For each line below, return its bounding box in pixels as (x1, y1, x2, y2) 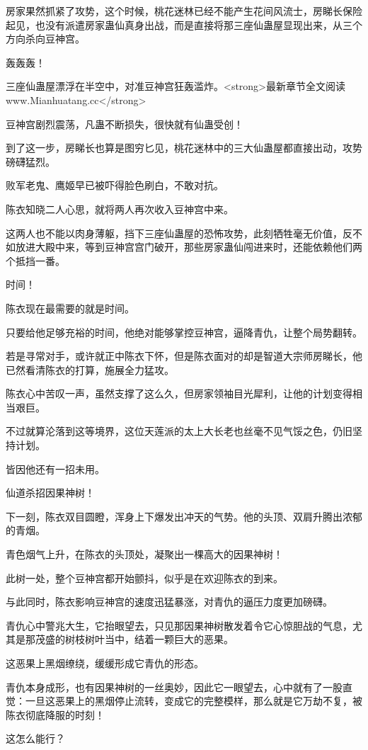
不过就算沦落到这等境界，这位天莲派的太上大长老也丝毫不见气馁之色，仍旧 (6, 424, 352, 438)
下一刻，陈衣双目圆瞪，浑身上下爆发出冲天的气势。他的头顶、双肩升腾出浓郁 (6, 508, 362, 523)
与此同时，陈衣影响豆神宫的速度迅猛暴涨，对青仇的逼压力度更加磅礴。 (6, 594, 333, 609)
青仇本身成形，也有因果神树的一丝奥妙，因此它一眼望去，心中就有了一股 (6, 679, 343, 694)
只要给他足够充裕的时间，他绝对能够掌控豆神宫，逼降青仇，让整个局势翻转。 (6, 324, 362, 339)
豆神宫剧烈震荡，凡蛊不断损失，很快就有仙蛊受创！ (6, 116, 243, 131)
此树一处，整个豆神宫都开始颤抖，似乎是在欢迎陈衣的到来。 (6, 570, 283, 585)
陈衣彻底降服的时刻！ (6, 707, 105, 722)
